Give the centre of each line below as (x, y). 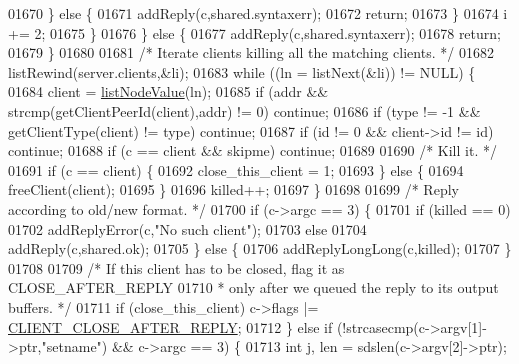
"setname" (71, 346)
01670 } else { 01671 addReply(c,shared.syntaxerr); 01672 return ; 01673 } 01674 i (258, 13)
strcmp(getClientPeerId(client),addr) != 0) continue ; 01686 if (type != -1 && (244, 110)
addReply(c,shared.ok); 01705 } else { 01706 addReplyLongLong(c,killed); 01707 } (260, 248)
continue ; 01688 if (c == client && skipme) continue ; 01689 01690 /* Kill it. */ (252, 150)
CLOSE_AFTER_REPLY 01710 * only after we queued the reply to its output (253, 287)
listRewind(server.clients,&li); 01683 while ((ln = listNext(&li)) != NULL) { (242, 71)
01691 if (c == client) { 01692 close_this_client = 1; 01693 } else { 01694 (236, 169)
